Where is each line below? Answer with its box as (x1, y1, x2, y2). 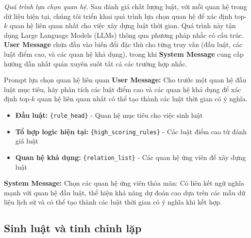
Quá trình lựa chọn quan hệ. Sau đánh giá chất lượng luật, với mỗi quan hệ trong (4, 1, 247, 11)
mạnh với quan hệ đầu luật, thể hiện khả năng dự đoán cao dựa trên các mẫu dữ (4, 187, 246, 197)
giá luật (15, 136, 38, 146)
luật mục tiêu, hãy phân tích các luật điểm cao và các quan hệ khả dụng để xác (4, 84, 241, 94)
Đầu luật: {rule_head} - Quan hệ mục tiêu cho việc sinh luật (15, 110, 203, 120)
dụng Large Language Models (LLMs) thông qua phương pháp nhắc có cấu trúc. (4, 30, 244, 40)
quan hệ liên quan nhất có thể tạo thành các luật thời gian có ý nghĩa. (37, 94, 248, 104)
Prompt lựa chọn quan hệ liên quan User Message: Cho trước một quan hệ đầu (4, 75, 247, 85)
